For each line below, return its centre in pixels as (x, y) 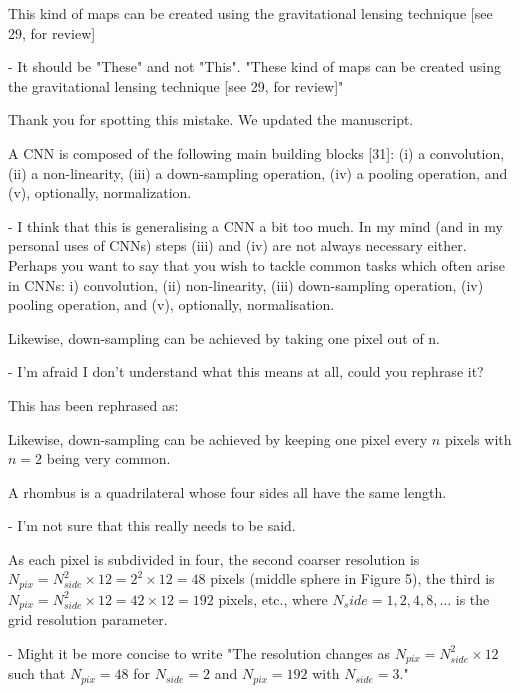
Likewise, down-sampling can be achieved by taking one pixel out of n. (224, 337)
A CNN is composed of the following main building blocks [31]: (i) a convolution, (256, 152)
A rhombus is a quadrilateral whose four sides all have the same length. (227, 491)
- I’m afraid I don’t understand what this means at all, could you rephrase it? (246, 371)
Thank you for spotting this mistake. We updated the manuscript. (211, 119)
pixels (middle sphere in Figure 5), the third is (352, 578)
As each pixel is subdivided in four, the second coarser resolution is (214, 558)
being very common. (108, 458)
